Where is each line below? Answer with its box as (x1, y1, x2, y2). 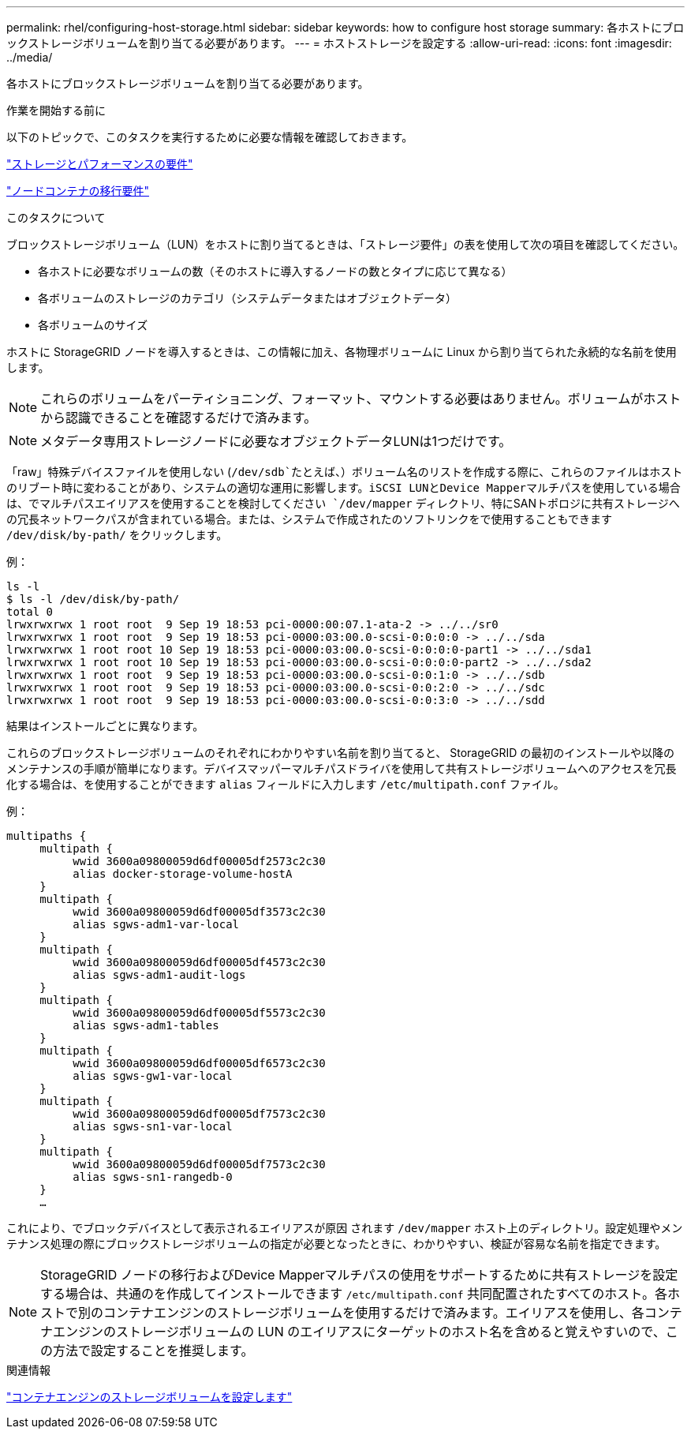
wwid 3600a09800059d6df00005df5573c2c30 (73, 1006, 326, 1019)
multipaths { (6, 830, 87, 842)
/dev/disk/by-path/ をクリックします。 (6, 528, 228, 541)
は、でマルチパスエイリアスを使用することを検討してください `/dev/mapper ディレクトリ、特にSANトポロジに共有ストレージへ (6, 496, 680, 510)
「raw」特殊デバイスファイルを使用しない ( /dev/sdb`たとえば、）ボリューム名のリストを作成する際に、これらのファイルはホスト (6, 465, 683, 478)
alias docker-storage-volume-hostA (73, 867, 293, 880)
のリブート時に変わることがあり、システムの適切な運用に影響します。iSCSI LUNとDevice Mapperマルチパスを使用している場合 (6, 481, 681, 494)
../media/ (6, 51, 53, 64)
